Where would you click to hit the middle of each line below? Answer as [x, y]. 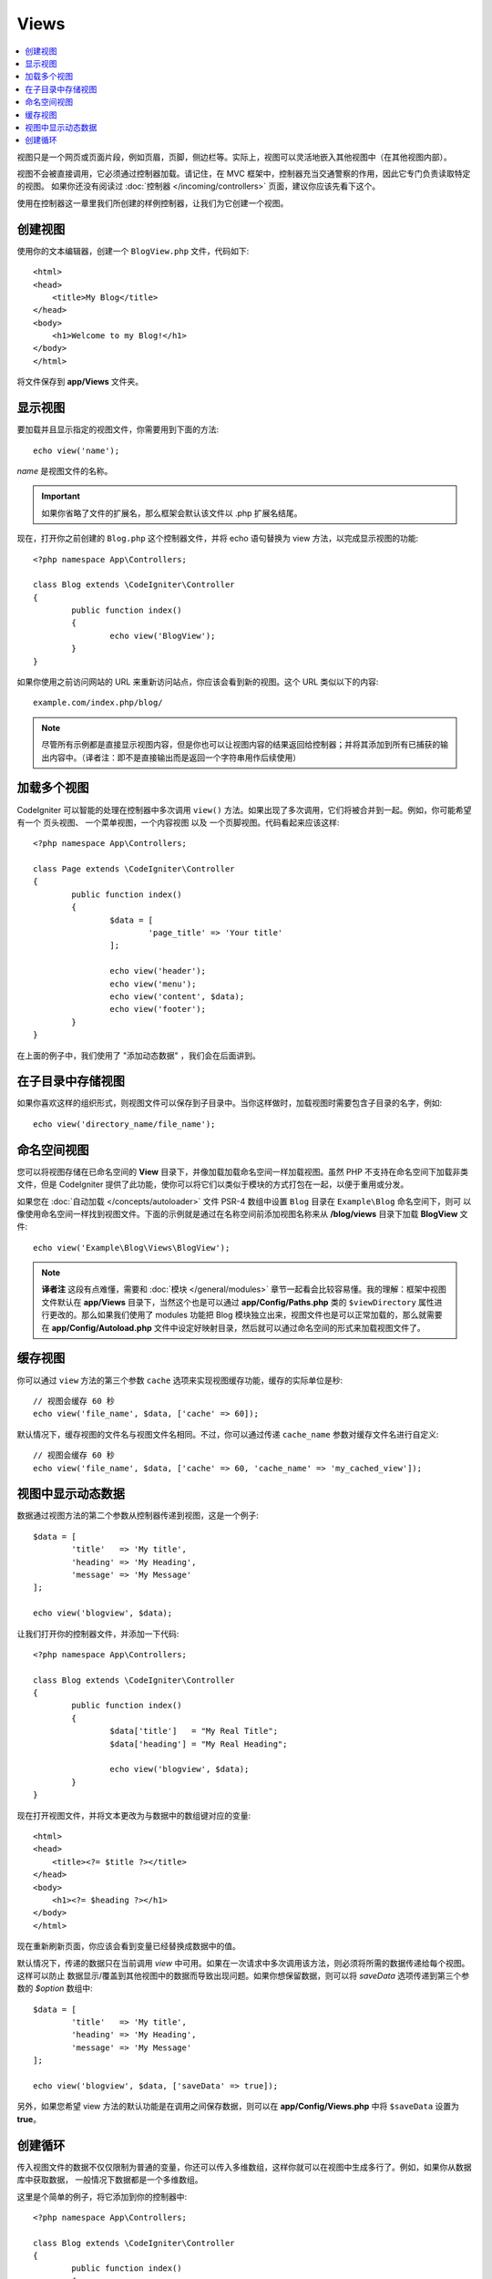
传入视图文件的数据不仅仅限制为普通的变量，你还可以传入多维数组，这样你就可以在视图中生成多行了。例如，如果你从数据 [244, 2167]
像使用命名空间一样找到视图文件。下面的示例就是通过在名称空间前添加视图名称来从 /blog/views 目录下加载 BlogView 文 [242, 1213]
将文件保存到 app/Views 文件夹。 [80, 382]
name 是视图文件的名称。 [65, 470]
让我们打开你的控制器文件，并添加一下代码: [98, 1634]
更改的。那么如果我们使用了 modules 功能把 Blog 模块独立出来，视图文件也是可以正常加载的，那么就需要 [246, 1315]
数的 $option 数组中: [55, 1988]
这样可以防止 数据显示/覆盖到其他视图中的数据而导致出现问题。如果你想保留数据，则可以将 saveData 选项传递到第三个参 [243, 1975]
